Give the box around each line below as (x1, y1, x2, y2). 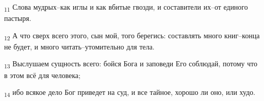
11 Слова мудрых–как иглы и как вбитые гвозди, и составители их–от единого (4, 2, 248, 13)
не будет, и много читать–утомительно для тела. (4, 41, 155, 52)
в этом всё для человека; (4, 69, 80, 80)
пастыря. (4, 13, 31, 23)
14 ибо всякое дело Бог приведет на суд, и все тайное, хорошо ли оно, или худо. (4, 87, 255, 98)
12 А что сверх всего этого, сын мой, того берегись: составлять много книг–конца (4, 30, 260, 42)
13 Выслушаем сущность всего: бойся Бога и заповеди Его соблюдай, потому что (4, 58, 257, 70)
